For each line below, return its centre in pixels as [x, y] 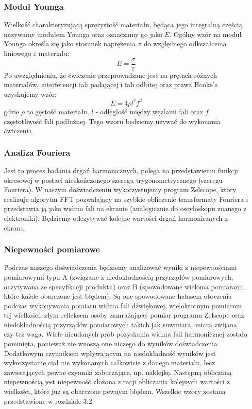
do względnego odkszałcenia [185, 44]
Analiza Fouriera [37, 152]
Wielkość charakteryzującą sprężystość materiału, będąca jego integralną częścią [123, 25]
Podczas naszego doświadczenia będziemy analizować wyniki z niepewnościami [120, 267]
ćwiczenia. [19, 131]
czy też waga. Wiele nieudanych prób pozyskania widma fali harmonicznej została [126, 334]
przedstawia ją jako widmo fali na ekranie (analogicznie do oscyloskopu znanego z [125, 208]
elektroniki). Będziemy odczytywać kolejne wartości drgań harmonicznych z [116, 218]
